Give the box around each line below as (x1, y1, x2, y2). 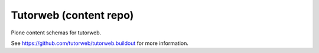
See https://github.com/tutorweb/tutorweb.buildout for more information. (11, 40, 189, 47)
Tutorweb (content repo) (11, 9, 134, 22)
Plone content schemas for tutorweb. (11, 29, 102, 36)
